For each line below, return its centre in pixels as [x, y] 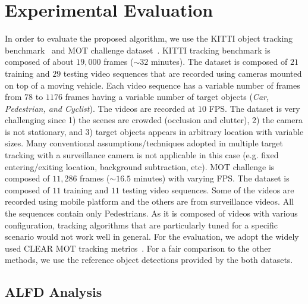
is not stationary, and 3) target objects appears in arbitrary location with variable [154, 131]
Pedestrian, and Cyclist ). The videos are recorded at [100, 108]
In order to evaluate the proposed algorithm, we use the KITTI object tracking [149, 38]
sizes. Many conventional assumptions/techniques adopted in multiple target [144, 143]
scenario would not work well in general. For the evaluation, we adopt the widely [152, 236]
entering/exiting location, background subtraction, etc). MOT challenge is [140, 166]
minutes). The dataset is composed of [219, 62]
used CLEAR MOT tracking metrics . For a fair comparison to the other [138, 248]
